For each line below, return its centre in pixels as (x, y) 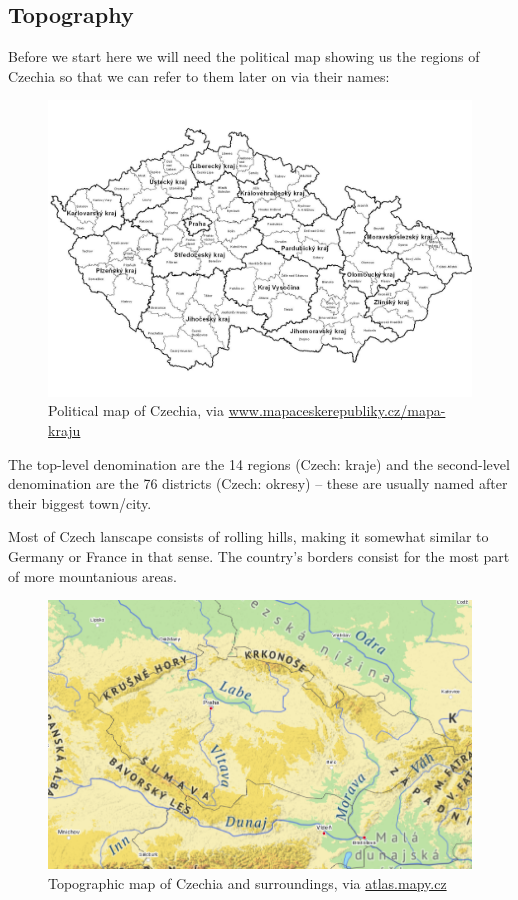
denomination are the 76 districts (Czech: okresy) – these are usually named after (258, 483)
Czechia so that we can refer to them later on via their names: (199, 75)
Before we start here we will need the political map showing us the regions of (244, 56)
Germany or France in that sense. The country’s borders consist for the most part (259, 556)
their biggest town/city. (80, 502)
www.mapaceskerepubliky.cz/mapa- (337, 410)
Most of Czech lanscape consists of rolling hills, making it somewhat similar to (248, 536)
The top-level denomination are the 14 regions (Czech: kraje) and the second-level (259, 463)
